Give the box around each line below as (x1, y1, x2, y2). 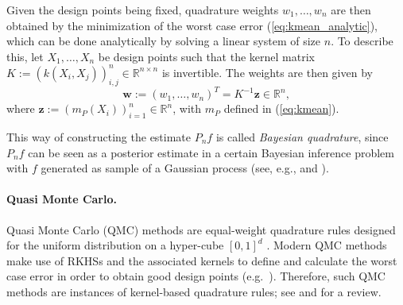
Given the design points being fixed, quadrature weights (6, 2, 279, 17)
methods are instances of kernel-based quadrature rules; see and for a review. (6, 283, 382, 299)
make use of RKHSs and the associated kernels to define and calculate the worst (6, 252, 397, 268)
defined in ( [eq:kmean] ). (223, 100, 339, 117)
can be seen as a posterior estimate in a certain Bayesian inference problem (28, 144, 394, 160)
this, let (6, 48, 44, 64)
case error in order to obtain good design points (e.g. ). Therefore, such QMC (6, 268, 386, 284)
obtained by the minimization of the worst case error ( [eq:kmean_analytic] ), (6, 17, 378, 33)
